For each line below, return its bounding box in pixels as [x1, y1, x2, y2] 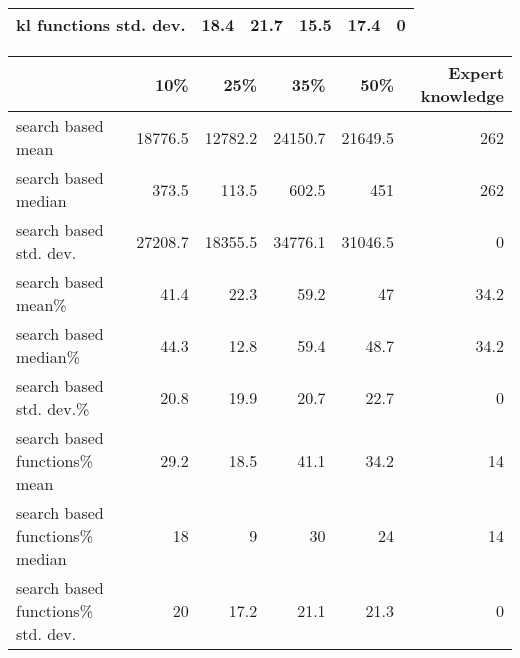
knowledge [420, 84, 504, 107]
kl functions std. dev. [16, 13, 186, 36]
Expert [448, 61, 504, 84]
